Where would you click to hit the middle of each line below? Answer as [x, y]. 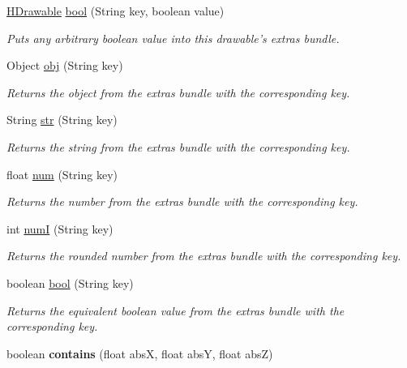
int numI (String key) [60, 228]
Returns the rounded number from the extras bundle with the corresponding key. [204, 256]
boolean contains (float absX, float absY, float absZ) [140, 353]
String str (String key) [62, 120]
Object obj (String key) [65, 65]
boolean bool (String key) [70, 282]
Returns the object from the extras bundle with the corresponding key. [178, 92]
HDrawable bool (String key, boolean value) [116, 11]
